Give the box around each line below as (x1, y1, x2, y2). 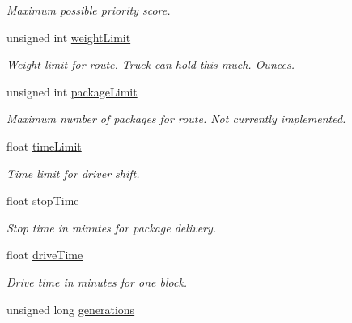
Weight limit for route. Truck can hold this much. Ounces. (6, 56, 295, 73)
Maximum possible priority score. (6, 2, 171, 18)
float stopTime (6, 192, 79, 209)
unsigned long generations (6, 300, 135, 317)
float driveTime (6, 246, 83, 263)
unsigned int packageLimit (6, 83, 138, 100)
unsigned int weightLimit (6, 28, 131, 45)
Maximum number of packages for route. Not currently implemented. (6, 110, 346, 127)
